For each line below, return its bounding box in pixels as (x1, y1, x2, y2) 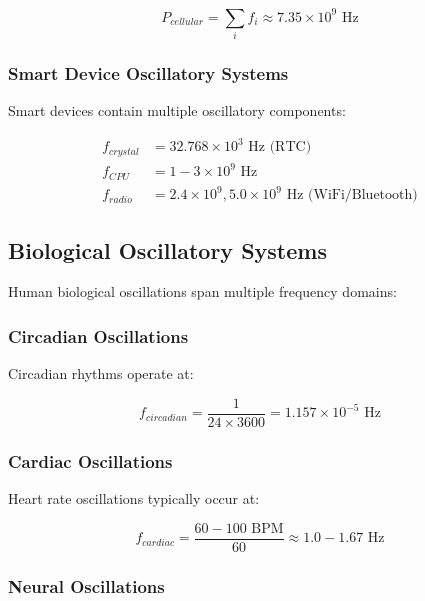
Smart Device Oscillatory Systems (8, 60, 289, 85)
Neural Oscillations (8, 573, 165, 598)
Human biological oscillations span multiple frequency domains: (8, 281, 397, 302)
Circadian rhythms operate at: (8, 363, 194, 384)
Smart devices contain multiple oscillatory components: (8, 100, 346, 121)
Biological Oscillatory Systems (8, 234, 327, 265)
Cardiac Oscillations (8, 448, 173, 473)
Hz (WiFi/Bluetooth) (286, 188, 418, 203)
